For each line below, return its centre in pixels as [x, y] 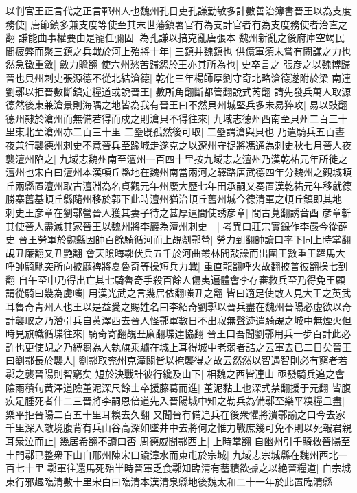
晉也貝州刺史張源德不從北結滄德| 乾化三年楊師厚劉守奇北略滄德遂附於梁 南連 [178, 77]
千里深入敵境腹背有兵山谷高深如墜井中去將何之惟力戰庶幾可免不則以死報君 [174, 427]
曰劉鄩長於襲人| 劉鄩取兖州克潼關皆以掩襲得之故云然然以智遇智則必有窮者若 [177, 360]
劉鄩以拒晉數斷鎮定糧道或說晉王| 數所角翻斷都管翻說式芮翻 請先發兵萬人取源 [178, 91]
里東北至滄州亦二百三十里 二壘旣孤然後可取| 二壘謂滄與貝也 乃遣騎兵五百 [170, 131]
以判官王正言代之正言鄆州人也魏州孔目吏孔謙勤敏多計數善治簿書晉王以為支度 [178, 10]
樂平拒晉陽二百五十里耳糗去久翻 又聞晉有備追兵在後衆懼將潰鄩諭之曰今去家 [175, 414]
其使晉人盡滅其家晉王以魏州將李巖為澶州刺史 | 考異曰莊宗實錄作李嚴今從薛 [177, 226]
